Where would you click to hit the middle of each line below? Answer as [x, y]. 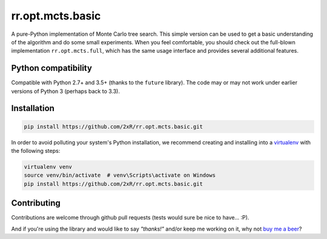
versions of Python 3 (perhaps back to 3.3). [66, 91]
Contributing [36, 203]
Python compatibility [51, 68]
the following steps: [36, 151]
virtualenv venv [48, 167]
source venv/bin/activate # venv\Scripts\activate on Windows [120, 175]
